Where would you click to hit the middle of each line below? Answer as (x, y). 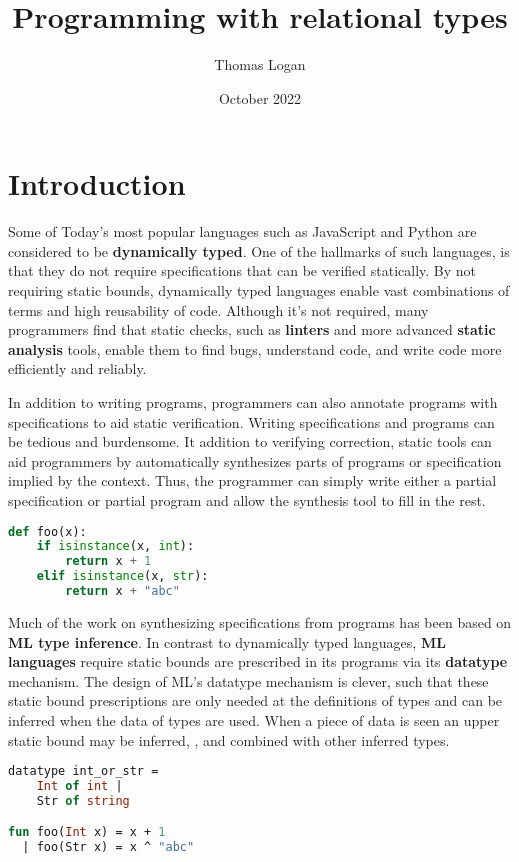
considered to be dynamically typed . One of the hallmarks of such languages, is (259, 250)
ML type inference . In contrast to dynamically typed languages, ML (227, 641)
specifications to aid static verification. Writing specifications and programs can (251, 421)
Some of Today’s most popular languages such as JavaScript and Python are (242, 231)
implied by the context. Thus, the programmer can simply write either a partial (252, 480)
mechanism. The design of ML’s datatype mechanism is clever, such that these (248, 680)
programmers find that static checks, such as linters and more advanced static (252, 329)
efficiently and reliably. (77, 368)
